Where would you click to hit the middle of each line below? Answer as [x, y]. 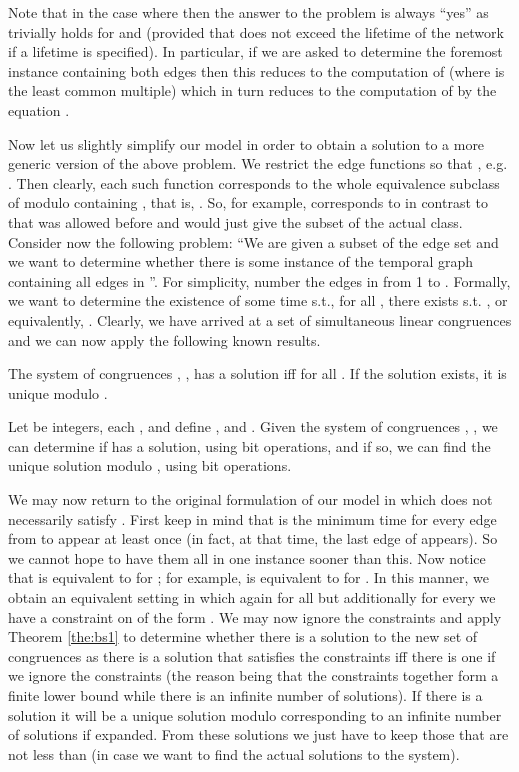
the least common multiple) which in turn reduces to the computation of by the [252, 90]
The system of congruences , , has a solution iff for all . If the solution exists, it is [257, 373]
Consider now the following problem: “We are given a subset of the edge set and [253, 241]
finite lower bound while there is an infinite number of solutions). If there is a [245, 695]
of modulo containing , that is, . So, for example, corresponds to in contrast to [248, 202]
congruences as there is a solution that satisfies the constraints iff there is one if [252, 655]
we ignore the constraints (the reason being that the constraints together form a [253, 675]
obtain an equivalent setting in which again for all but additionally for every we [252, 597]
